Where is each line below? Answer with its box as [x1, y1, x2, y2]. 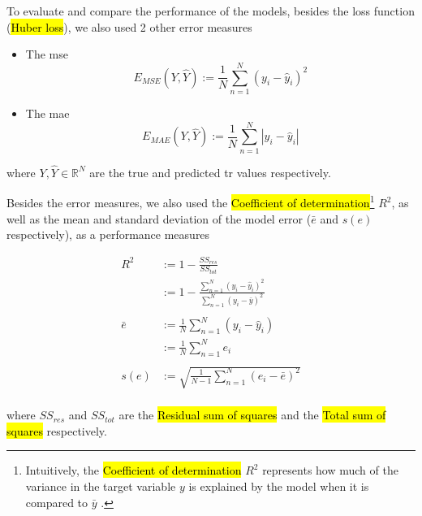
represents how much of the [262, 462, 398, 479]
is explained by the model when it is [188, 477, 369, 494]
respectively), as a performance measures [6, 226, 210, 243]
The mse [25, 46, 68, 63]
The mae [25, 104, 70, 121]
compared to [25, 493, 88, 510]
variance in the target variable [25, 477, 176, 494]
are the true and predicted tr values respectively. [89, 163, 331, 180]
